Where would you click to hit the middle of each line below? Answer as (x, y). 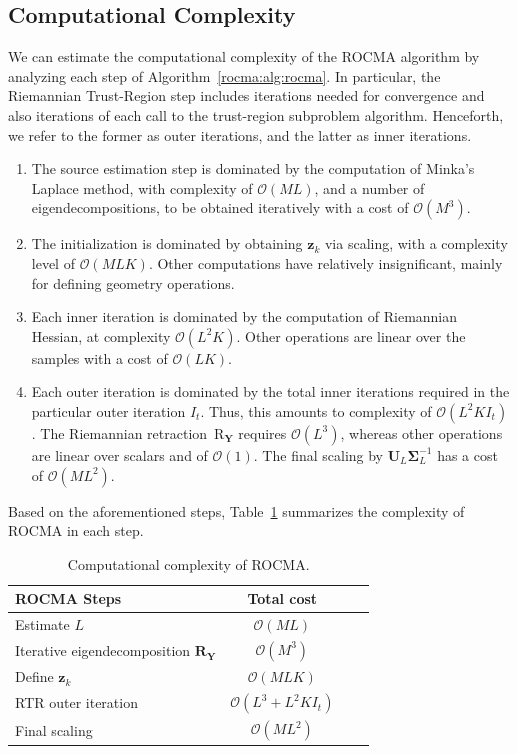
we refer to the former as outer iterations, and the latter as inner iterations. (240, 134)
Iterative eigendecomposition (103, 650)
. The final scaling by (318, 454)
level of (53, 262)
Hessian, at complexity (101, 335)
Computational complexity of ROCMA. (188, 563)
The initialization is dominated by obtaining (167, 243)
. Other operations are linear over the (351, 335)
